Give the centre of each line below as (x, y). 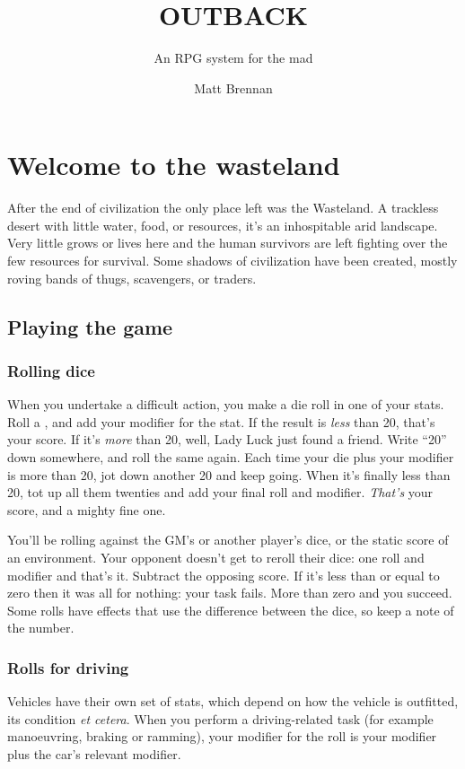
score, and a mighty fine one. (87, 509)
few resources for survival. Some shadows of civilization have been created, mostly (232, 261)
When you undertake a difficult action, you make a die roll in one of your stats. (226, 404)
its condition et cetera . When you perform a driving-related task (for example (220, 718)
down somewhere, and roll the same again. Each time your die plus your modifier (231, 457)
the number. (41, 628)
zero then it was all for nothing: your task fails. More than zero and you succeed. (230, 593)
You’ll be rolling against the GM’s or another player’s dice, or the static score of (228, 540)
